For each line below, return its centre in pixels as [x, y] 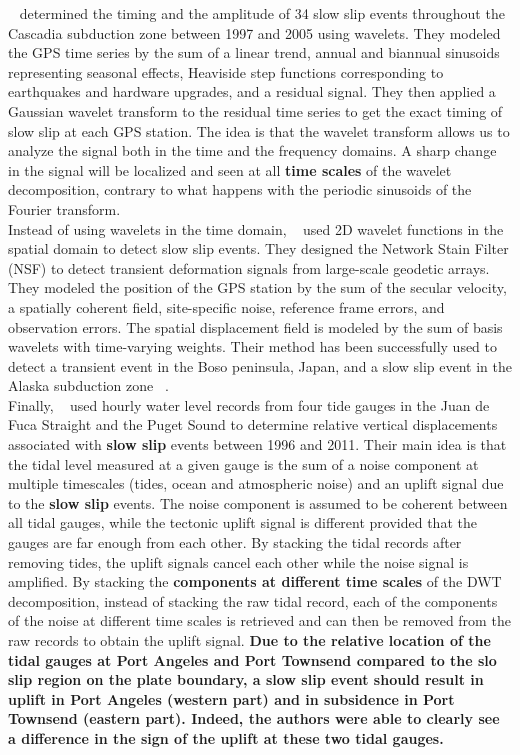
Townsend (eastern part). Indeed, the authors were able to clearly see [254, 718]
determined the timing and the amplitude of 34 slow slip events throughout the [262, 13]
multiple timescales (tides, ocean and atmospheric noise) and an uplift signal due [256, 483]
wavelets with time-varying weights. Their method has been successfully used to [253, 346]
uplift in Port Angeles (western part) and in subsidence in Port [231, 698]
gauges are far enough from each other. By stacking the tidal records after [235, 542]
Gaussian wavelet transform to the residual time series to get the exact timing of [255, 110]
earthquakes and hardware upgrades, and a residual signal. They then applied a [252, 91]
